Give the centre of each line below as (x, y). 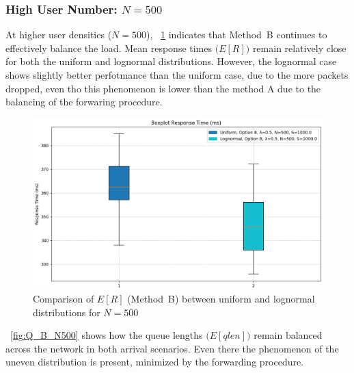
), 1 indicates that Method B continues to (236, 35)
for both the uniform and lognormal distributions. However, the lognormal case (171, 61)
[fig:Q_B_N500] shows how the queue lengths (107, 335)
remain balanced (288, 335)
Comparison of (64, 299)
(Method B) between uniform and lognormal (221, 299)
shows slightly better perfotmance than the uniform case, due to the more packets (177, 75)
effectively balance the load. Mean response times (109, 48)
